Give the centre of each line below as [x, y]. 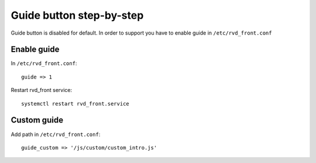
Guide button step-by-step [77, 15]
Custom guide [37, 120]
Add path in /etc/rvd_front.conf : [56, 134]
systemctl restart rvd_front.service [75, 103]
